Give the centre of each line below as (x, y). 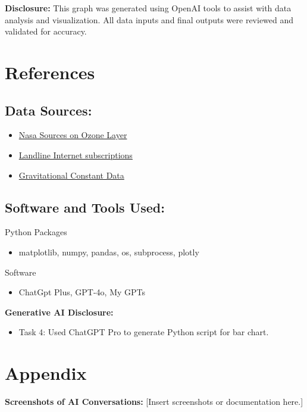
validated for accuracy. (46, 31)
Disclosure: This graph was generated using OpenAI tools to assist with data (148, 8)
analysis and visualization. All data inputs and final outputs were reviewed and (149, 19)
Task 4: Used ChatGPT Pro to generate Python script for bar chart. (144, 332)
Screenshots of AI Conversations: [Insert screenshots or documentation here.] (154, 402)
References (50, 72)
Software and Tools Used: (85, 207)
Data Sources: (48, 110)
